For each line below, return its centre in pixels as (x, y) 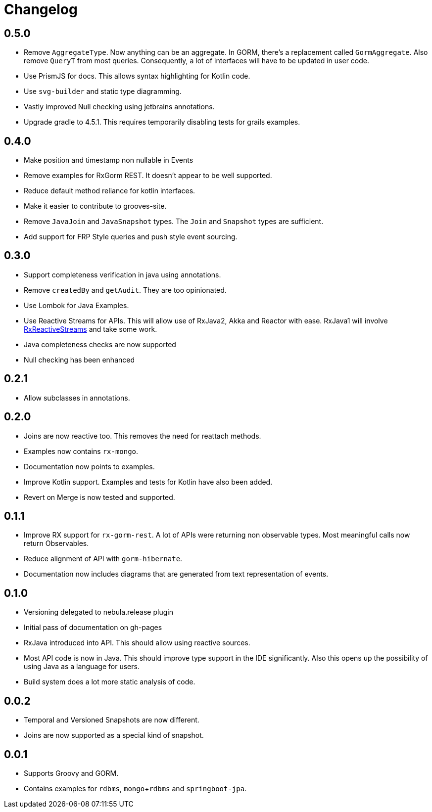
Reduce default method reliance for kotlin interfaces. (110, 191)
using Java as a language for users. (82, 667)
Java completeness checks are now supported (100, 344)
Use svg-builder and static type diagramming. (103, 91)
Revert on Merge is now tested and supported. (99, 497)
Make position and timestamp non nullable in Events (109, 160)
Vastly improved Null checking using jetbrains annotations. (119, 107)
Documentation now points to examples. (89, 466)
